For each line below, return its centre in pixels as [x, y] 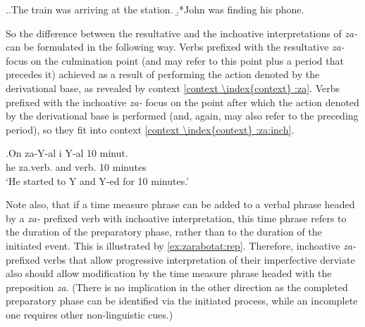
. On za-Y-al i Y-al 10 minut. [67, 153]
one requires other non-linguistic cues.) [89, 314]
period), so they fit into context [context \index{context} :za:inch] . [150, 129]
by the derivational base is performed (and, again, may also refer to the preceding [182, 116]
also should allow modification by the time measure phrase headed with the [169, 273]
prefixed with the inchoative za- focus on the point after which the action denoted [182, 102]
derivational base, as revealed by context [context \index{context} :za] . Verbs [173, 88]
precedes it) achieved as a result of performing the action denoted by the [163, 74]
